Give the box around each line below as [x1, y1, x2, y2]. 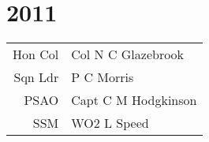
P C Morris [71, 68, 134, 87]
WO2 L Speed [71, 114, 149, 133]
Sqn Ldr [13, 68, 59, 87]
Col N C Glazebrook [71, 45, 185, 64]
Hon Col [13, 45, 59, 64]
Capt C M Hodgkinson [71, 91, 197, 110]
